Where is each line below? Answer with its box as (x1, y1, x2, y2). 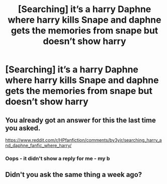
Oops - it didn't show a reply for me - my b (5, 155, 110, 162)
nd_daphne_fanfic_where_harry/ (5, 142, 72, 148)
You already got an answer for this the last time (5, 116, 156, 124)
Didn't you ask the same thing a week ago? (5, 170, 142, 179)
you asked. (5, 124, 41, 132)
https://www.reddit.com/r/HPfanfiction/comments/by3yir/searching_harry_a (5, 137, 162, 143)
